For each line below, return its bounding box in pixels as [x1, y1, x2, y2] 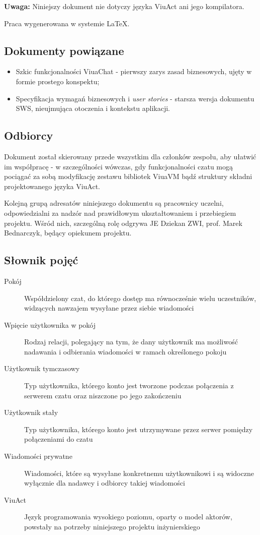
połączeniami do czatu [24, 434, 93, 444]
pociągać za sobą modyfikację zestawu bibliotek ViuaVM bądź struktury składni [4, 171, 252, 182]
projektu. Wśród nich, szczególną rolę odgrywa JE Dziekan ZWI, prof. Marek [4, 217, 242, 228]
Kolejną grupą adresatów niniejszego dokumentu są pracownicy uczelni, [4, 198, 224, 208]
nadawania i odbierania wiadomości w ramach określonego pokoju [24, 346, 227, 356]
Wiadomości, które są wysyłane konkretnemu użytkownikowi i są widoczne [24, 467, 254, 478]
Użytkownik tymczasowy [4, 363, 80, 374]
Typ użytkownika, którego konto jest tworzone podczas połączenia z [24, 380, 234, 391]
